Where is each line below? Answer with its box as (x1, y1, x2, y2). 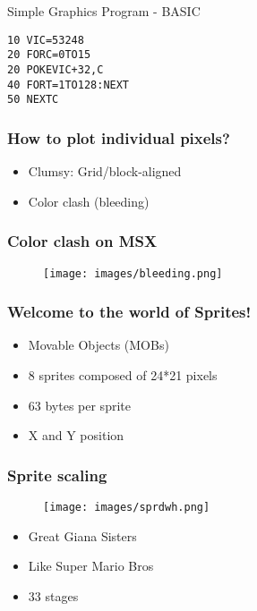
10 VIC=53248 (7, 33, 84, 47)
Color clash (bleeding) (28, 191, 150, 210)
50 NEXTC (7, 93, 59, 106)
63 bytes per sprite (28, 395, 131, 414)
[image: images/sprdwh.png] (43, 500, 210, 513)
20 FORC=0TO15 (7, 48, 91, 62)
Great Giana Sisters (28, 526, 137, 545)
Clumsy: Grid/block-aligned (28, 162, 182, 181)
